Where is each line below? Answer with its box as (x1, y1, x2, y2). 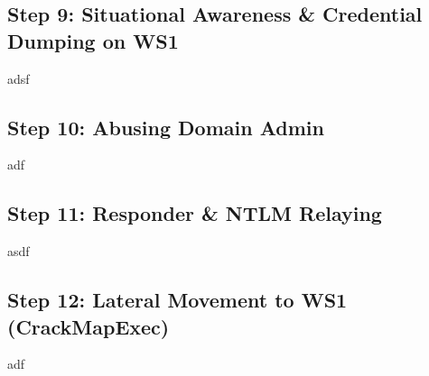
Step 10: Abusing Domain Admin (7, 113, 324, 141)
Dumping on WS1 (7, 26, 179, 54)
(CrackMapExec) (7, 312, 170, 340)
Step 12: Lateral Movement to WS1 (7, 286, 348, 314)
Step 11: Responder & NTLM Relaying (7, 199, 382, 227)
